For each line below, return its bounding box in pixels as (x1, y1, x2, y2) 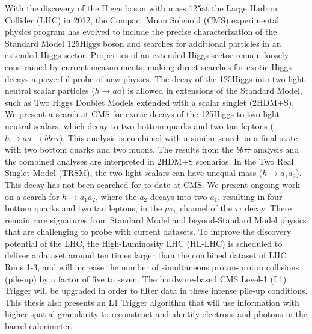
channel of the (180, 202, 232, 214)
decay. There (245, 202, 292, 214)
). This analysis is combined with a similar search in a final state (59, 131, 298, 144)
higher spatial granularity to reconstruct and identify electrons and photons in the (5, 308, 308, 320)
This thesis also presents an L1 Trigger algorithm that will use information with (5, 296, 299, 308)
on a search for (5, 190, 60, 202)
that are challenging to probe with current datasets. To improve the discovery (5, 225, 292, 238)
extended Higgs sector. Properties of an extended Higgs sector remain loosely (5, 49, 289, 61)
